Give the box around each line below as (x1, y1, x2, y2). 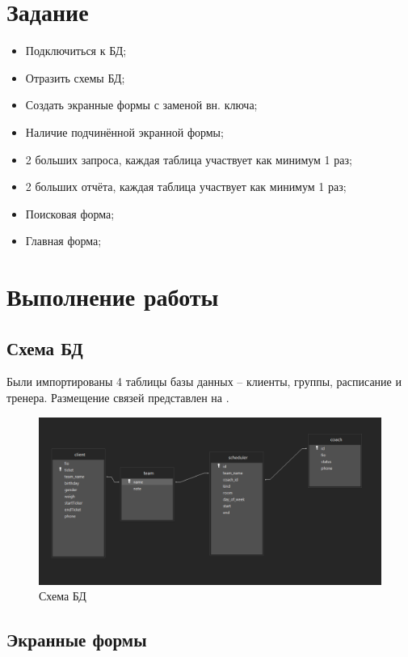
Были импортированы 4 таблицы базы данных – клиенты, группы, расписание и (6, 373, 402, 390)
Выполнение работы (6, 280, 219, 313)
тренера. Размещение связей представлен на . (6, 389, 229, 406)
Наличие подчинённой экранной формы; (25, 123, 224, 140)
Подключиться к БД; (25, 42, 127, 59)
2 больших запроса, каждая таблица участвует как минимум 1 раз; (25, 150, 352, 167)
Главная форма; (25, 232, 102, 249)
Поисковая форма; (25, 205, 115, 222)
